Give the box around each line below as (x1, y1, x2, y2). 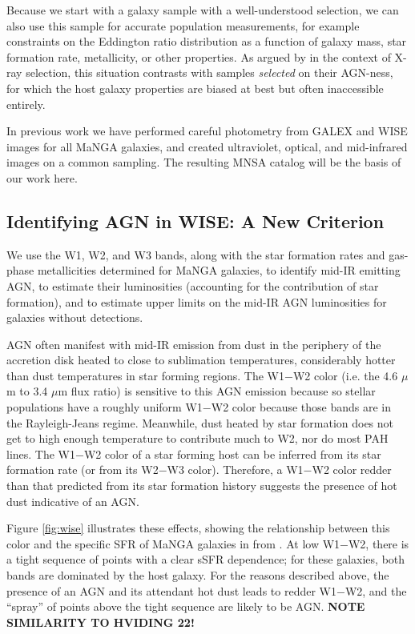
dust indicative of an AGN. (6, 492, 139, 509)
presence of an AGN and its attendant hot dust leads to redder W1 (6, 582, 336, 599)
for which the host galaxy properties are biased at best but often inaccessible (6, 79, 384, 96)
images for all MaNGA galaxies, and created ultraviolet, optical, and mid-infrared (6, 138, 408, 154)
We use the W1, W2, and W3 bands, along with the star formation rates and (6, 246, 385, 263)
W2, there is (348, 535, 409, 552)
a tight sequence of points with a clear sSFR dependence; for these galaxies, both (6, 551, 405, 568)
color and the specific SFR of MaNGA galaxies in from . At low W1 (6, 535, 340, 552)
